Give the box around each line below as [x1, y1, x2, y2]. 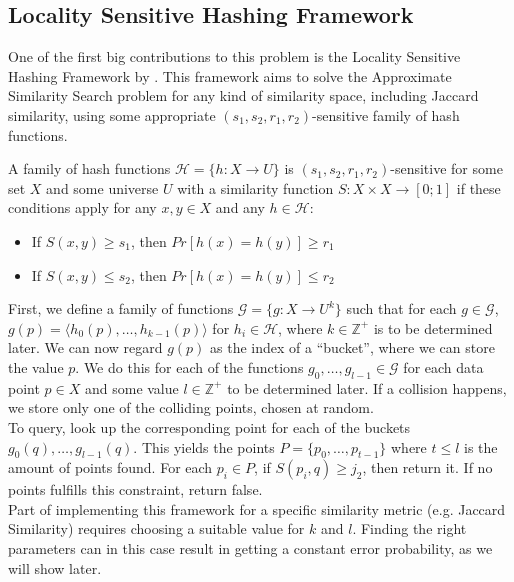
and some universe [46, 177, 159, 198]
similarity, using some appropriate [8, 104, 216, 125]
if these [456, 177, 501, 198]
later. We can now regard [8, 337, 163, 358]
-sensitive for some [390, 158, 503, 179]
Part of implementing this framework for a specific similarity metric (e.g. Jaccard [8, 498, 506, 519]
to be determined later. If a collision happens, [227, 377, 507, 398]
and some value [84, 377, 179, 398]
